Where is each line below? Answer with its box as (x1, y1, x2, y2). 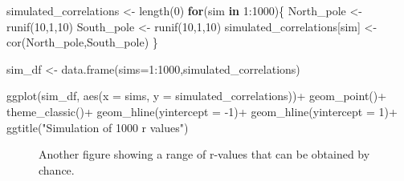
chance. (39, 161, 75, 178)
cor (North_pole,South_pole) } (6, 34, 158, 50)
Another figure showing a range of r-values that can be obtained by (39, 146, 370, 163)
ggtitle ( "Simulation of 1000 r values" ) (6, 119, 189, 135)
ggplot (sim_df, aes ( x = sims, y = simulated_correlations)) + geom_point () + (6, 87, 387, 104)
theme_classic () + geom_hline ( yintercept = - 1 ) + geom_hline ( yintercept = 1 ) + (6, 103, 398, 119)
